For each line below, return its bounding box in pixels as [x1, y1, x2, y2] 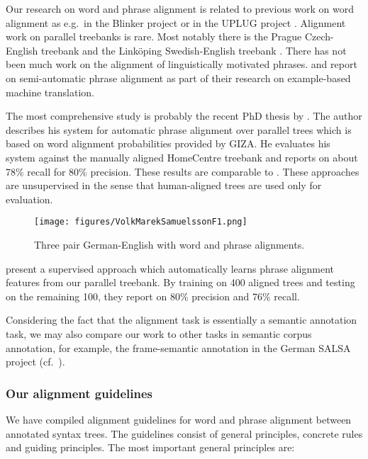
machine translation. [6, 84, 94, 99]
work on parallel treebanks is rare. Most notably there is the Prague [6, 29, 302, 44]
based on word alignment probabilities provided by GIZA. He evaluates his [6, 136, 330, 151]
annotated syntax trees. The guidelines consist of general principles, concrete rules [6, 426, 363, 441]
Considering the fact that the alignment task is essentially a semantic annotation [6, 312, 357, 327]
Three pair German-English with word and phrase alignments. [34, 237, 305, 251]
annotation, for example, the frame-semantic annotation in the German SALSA [6, 340, 351, 355]
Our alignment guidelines [6, 384, 152, 402]
